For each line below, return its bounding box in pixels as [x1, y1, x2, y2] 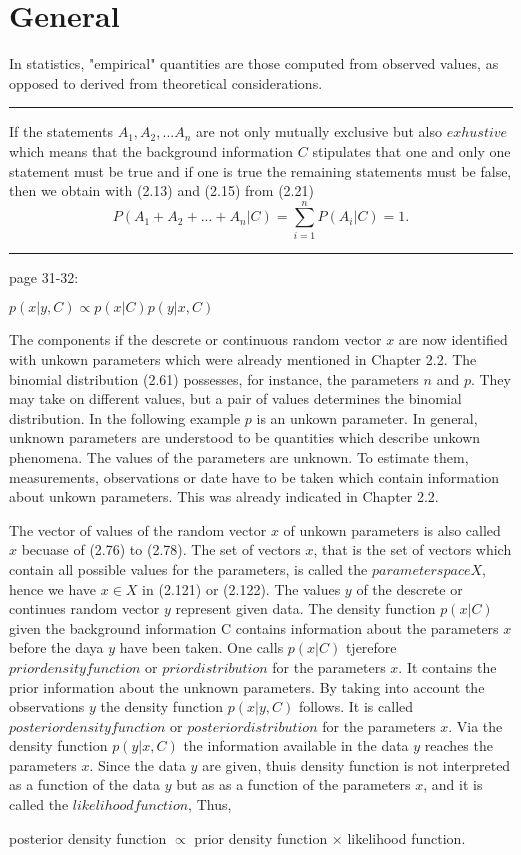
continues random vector [9, 598, 160, 619]
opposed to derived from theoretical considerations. [9, 72, 323, 93]
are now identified [398, 329, 508, 350]
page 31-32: [9, 266, 79, 287]
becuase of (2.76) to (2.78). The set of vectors [21, 539, 301, 560]
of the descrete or [356, 578, 463, 599]
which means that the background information [9, 140, 294, 161]
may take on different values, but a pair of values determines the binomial [9, 388, 462, 409]
